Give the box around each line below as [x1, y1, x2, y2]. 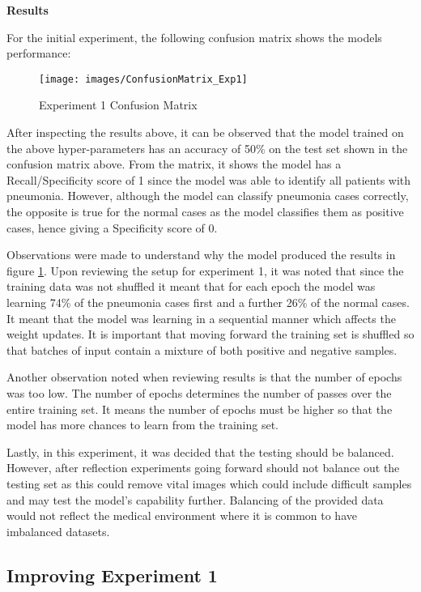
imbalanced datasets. [6, 522, 110, 539]
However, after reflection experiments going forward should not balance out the [6, 459, 400, 476]
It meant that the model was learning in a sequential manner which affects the [6, 309, 396, 326]
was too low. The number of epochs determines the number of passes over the [6, 384, 392, 401]
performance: [6, 45, 71, 62]
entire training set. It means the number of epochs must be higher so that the [6, 400, 393, 417]
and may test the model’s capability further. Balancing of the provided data [6, 491, 384, 508]
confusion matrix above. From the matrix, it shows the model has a [6, 155, 342, 172]
